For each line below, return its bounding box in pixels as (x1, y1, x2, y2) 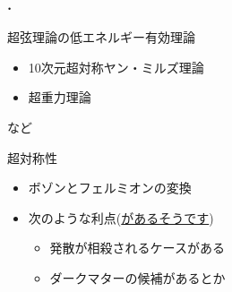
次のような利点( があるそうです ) (28, 208, 214, 227)
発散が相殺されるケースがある (49, 238, 225, 257)
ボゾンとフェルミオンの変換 (28, 178, 192, 197)
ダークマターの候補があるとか (49, 268, 226, 287)
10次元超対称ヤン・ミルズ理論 (28, 57, 204, 76)
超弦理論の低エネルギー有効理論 (7, 28, 195, 47)
